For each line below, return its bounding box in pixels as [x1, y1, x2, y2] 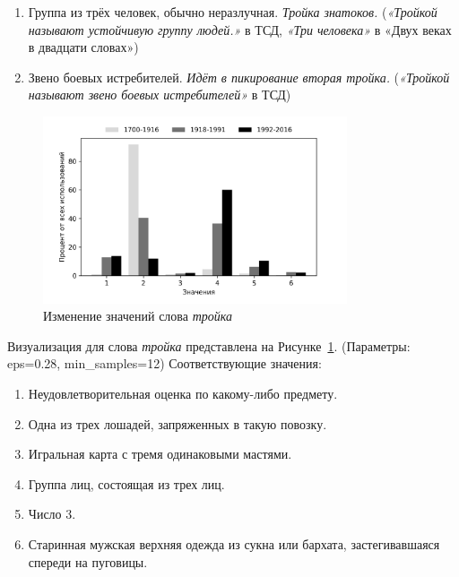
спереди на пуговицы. [28, 552, 148, 571]
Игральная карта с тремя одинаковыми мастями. [28, 444, 292, 463]
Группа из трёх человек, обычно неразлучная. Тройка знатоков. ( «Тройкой [28, 3, 437, 21]
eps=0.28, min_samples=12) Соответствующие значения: [7, 354, 322, 373]
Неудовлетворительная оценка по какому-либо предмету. [28, 384, 338, 403]
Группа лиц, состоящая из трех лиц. [28, 474, 225, 493]
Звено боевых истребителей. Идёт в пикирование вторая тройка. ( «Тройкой [28, 67, 450, 86]
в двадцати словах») [28, 38, 139, 56]
